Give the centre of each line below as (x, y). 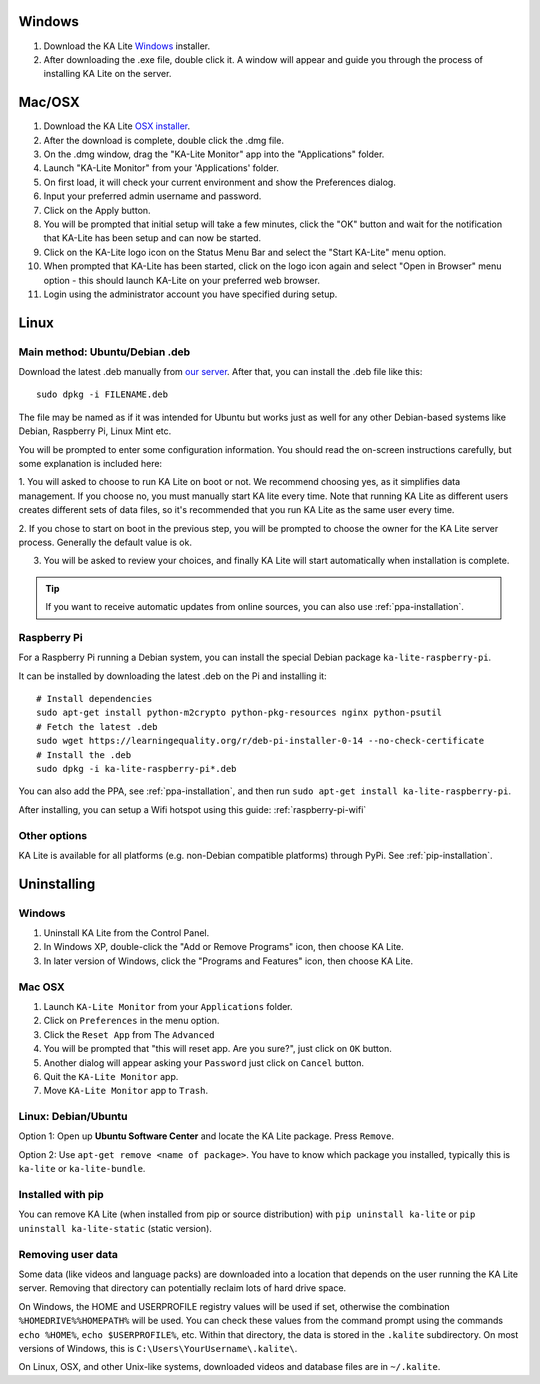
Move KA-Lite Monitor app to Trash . (126, 1091)
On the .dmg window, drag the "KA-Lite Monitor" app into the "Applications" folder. (214, 154)
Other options (53, 835)
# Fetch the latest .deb (97, 726)
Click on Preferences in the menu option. (131, 1021)
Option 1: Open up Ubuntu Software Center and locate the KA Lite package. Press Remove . (206, 1136)
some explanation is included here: (90, 463)
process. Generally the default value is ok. (105, 542)
